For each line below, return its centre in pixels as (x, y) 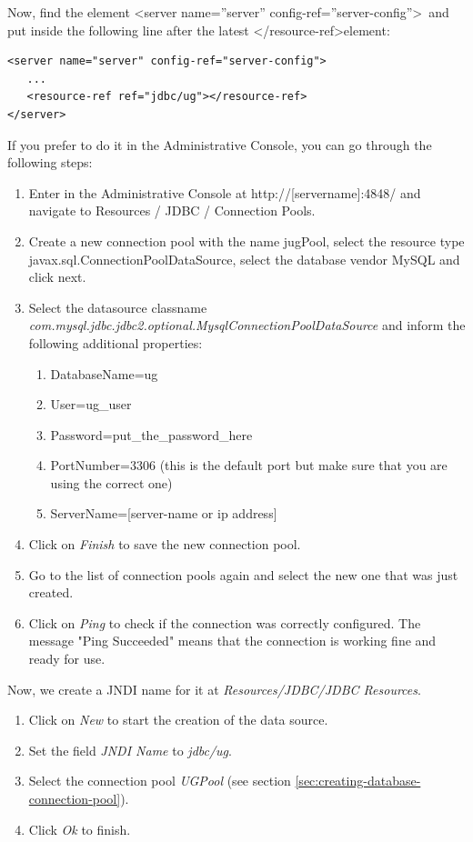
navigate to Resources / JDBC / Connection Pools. (172, 210)
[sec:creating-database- (358, 781)
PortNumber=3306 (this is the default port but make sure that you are (249, 465)
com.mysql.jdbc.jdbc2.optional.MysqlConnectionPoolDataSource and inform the (247, 325)
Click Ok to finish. (80, 829)
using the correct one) (111, 482)
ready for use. (67, 659)
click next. (57, 277)
